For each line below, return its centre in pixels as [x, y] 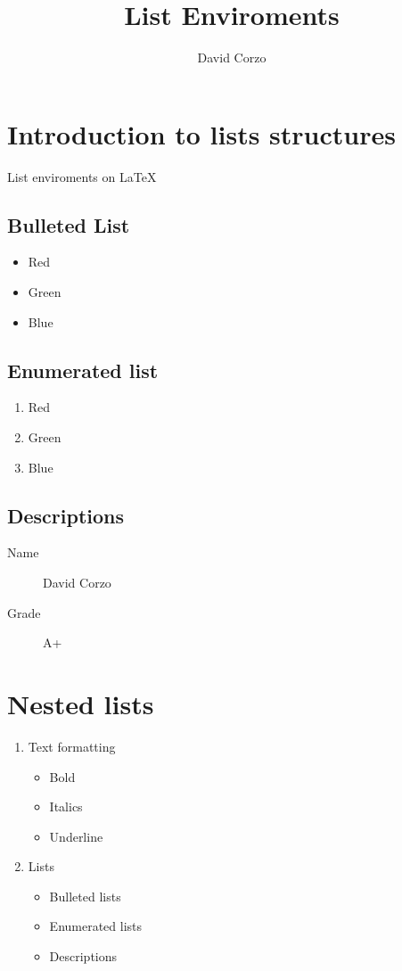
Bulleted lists [85, 896]
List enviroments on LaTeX [82, 176]
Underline [76, 836]
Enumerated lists [96, 926]
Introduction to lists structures [201, 133]
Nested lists [81, 703]
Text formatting [72, 746]
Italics [66, 806]
